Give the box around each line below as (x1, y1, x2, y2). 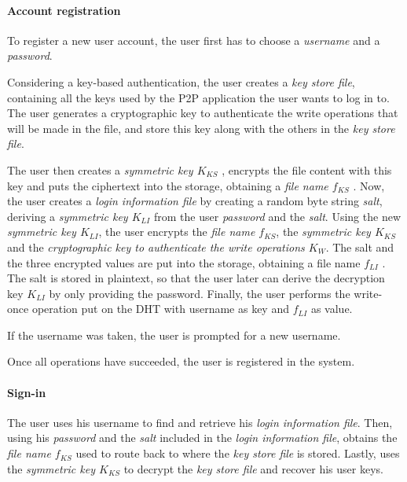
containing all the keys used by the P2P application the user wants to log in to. (7, 89, 390, 105)
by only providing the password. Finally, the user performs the (49, 285, 350, 301)
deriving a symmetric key (7, 208, 128, 224)
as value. (310, 300, 353, 317)
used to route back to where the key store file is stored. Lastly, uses (75, 445, 400, 462)
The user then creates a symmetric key (7, 161, 193, 178)
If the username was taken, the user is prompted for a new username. (7, 326, 341, 343)
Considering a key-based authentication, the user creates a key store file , (7, 73, 355, 90)
